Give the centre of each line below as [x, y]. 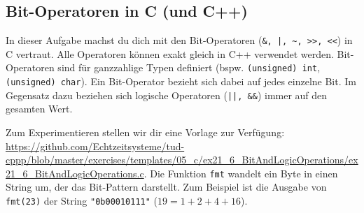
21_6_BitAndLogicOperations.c [75, 173]
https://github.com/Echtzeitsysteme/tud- [95, 146]
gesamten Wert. [39, 109]
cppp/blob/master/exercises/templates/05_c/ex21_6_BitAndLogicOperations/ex [182, 160]
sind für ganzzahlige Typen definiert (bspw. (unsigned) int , [189, 67]
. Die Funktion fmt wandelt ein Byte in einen [241, 173]
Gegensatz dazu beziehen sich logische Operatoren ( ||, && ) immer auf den [167, 95]
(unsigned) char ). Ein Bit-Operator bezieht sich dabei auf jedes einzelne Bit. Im [181, 81]
